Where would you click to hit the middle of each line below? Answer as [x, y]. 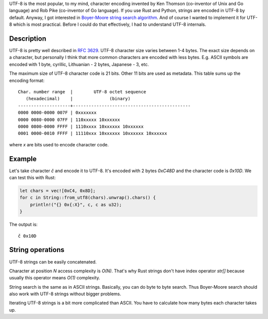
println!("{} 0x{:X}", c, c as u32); [76, 204]
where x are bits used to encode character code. [59, 144]
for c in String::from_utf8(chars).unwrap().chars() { [88, 198]
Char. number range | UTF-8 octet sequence [82, 92]
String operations [37, 250]
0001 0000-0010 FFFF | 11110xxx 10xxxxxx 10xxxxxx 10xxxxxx [93, 133]
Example [23, 159]
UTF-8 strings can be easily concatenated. [53, 262]
